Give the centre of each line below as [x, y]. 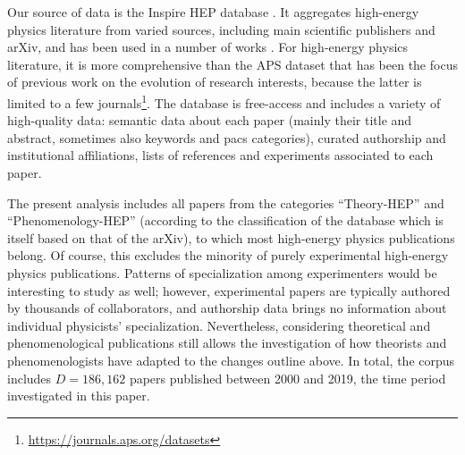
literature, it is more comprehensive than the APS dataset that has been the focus [232, 64]
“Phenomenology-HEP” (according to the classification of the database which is [225, 220]
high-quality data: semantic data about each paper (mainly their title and [210, 120]
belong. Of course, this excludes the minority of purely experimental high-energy [228, 255]
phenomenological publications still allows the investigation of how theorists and [227, 343]
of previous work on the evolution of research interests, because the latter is [215, 82]
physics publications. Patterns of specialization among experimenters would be [222, 272]
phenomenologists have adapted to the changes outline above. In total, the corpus [231, 360]
